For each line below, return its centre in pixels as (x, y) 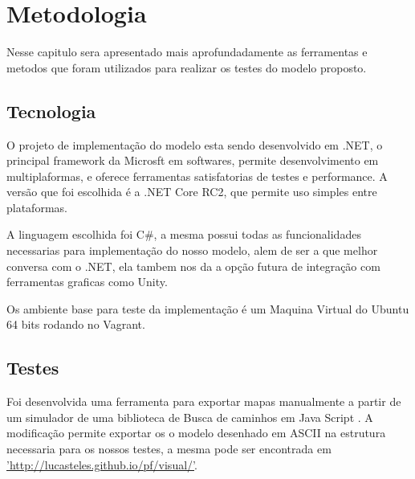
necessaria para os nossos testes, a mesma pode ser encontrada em (169, 449)
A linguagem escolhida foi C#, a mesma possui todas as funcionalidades (184, 234)
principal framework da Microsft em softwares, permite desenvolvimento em (193, 160)
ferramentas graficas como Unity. (87, 282)
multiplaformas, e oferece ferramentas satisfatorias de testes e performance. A (197, 176)
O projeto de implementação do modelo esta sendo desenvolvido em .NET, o (195, 144)
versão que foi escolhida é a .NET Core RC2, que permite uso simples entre (192, 192)
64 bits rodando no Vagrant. (76, 324)
